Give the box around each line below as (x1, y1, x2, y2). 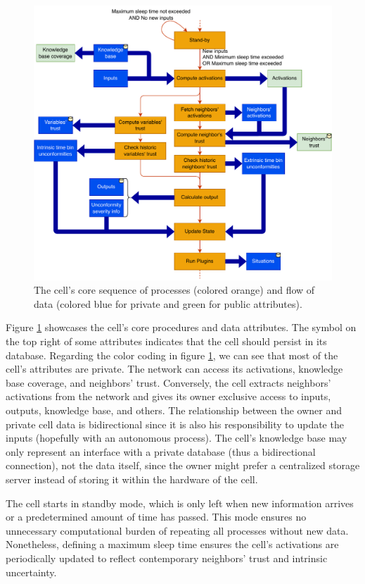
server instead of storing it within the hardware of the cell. (6, 471, 258, 486)
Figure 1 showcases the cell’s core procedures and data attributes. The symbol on (6, 320, 357, 335)
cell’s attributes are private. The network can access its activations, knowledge (6, 361, 343, 376)
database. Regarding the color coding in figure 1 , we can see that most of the (6, 347, 338, 362)
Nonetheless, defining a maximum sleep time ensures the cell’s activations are (6, 537, 339, 552)
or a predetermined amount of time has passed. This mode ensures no (6, 509, 307, 524)
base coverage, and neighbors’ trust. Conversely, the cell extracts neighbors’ (6, 375, 331, 390)
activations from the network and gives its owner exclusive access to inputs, (6, 389, 331, 404)
